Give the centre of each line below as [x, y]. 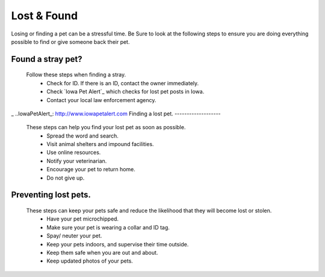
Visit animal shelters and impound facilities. [100, 144]
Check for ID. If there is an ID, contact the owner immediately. [123, 83]
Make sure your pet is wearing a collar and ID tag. [108, 227]
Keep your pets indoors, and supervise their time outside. [118, 244]
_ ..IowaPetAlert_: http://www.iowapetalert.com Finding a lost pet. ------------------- [116, 114]
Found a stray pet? [47, 59]
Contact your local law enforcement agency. [101, 100]
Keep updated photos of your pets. [90, 261]
